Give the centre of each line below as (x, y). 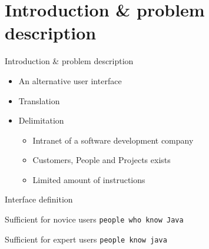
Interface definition (39, 199)
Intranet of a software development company (113, 140)
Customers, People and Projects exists (102, 160)
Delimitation (41, 120)
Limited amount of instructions (89, 179)
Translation (39, 100)
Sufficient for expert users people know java (86, 239)
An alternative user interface (70, 80)
